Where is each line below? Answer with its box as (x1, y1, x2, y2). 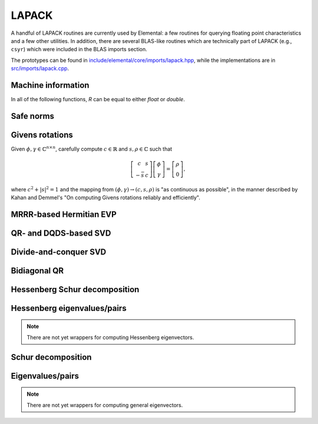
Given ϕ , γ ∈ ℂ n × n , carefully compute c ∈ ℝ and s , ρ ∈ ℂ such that (11, 145, 173, 153)
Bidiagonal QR (11, 266, 64, 276)
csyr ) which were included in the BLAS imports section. (11, 46, 147, 53)
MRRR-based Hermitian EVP (11, 209, 117, 219)
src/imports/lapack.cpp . (11, 65, 69, 72)
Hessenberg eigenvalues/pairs (11, 303, 127, 313)
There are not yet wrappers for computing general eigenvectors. (26, 401, 183, 409)
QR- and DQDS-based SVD (11, 228, 111, 238)
